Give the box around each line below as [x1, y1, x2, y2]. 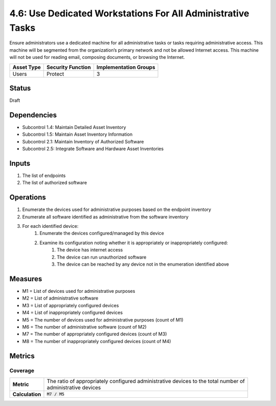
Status [9, 83, 31, 92]
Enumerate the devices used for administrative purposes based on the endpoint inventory [22, 206, 212, 212]
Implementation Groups [96, 63, 155, 71]
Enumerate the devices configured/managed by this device [39, 230, 165, 237]
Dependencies [9, 111, 57, 119]
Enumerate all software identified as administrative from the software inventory [22, 213, 189, 220]
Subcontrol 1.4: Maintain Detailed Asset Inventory [22, 124, 126, 130]
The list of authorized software [22, 180, 87, 186]
